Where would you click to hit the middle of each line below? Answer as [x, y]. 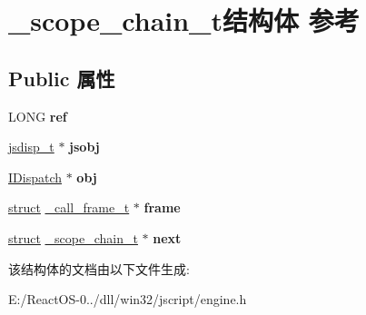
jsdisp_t [31, 147]
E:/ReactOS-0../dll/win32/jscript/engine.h [128, 299]
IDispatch [35, 177]
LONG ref [38, 116]
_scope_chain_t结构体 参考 [184, 20]
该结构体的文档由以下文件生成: [99, 268]
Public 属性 [62, 78]
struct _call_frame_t [69, 207]
